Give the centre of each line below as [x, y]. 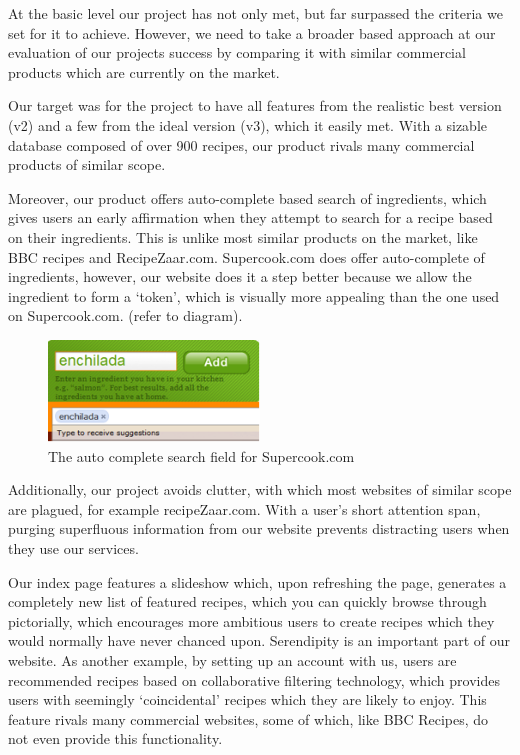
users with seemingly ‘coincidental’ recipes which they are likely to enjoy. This [247, 699]
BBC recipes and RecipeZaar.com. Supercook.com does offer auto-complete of [246, 256]
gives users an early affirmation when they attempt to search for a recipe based [250, 217]
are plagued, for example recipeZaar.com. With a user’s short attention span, [244, 508]
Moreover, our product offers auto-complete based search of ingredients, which [247, 197]
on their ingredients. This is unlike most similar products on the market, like [243, 236]
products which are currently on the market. [144, 71]
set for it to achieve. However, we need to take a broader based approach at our [252, 32]
